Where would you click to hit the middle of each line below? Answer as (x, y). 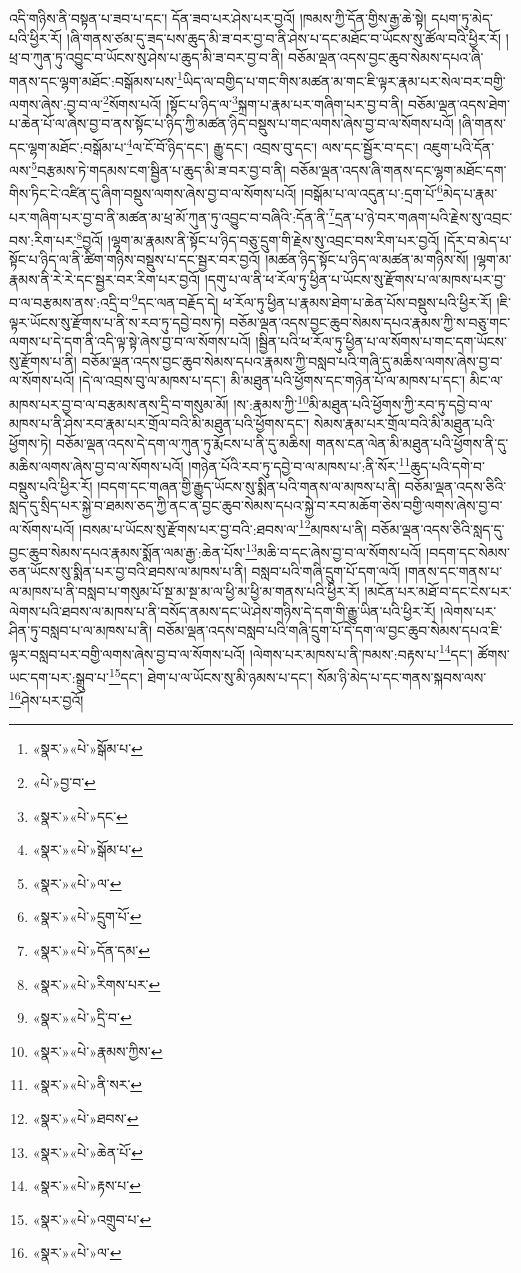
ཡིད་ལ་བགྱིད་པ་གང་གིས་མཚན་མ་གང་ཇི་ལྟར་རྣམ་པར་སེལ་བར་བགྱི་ (344, 80)
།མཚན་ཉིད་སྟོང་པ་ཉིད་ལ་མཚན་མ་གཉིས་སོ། (367, 259)
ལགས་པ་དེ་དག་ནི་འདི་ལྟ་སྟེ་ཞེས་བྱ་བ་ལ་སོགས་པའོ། (130, 341)
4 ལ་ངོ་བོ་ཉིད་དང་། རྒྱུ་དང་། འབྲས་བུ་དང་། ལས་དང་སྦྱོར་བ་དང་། (272, 145)
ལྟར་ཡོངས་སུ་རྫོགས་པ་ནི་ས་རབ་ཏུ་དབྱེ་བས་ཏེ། (117, 321)
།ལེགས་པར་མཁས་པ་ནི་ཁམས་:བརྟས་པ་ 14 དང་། (361, 652)
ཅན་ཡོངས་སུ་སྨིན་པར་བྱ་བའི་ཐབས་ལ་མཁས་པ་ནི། (128, 571)
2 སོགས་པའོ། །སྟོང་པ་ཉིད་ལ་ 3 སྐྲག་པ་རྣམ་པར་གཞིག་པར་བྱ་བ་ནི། (253, 102)
